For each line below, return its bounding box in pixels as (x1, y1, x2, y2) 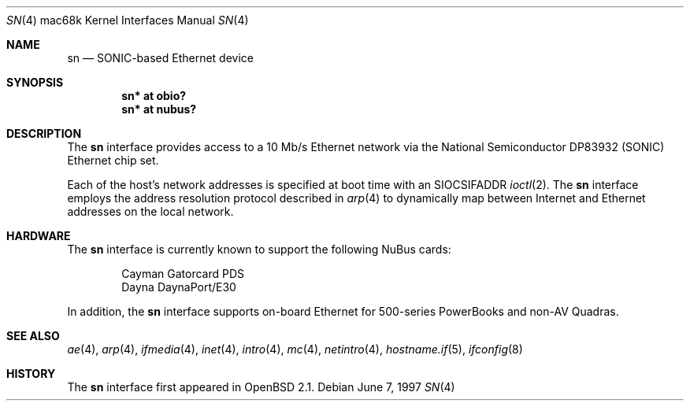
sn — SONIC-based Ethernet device (67, 51, 254, 65)
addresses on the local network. (67, 205, 234, 218)
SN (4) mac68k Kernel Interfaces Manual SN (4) (6, 13, 249, 27)
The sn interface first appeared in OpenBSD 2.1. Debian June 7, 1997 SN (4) (67, 380, 455, 394)
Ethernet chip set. (67, 154, 159, 167)
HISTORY (6, 367, 56, 380)
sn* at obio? (121, 89, 187, 102)
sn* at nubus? (121, 102, 197, 116)
